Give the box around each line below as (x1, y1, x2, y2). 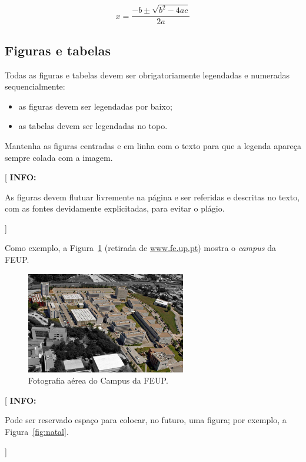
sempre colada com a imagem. (5, 151, 113, 163)
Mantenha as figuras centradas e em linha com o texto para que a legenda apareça (5, 139, 301, 151)
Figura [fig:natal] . (5, 425, 69, 437)
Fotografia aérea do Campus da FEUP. (28, 374, 168, 387)
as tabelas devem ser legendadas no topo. (18, 120, 168, 132)
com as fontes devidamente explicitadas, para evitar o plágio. (5, 202, 225, 214)
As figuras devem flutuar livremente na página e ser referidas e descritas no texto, (5, 190, 300, 203)
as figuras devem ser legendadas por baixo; (18, 100, 172, 112)
